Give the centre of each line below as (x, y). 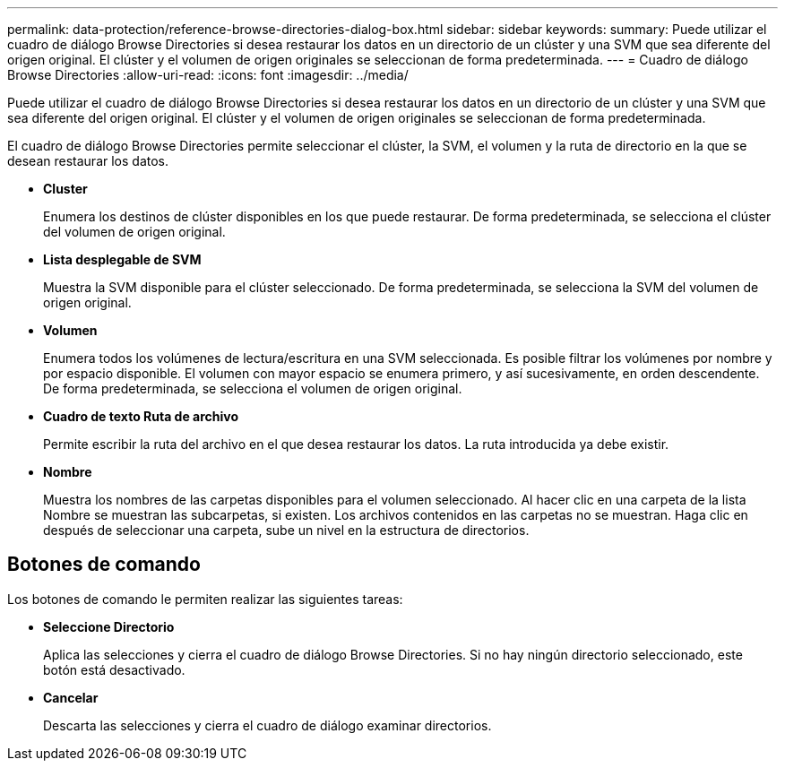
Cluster (65, 189)
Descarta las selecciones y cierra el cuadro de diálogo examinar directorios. (267, 725)
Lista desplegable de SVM (122, 259)
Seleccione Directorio (109, 626)
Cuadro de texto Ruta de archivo (141, 416)
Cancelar (71, 697)
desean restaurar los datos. (88, 161)
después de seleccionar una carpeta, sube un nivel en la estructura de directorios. (286, 530)
